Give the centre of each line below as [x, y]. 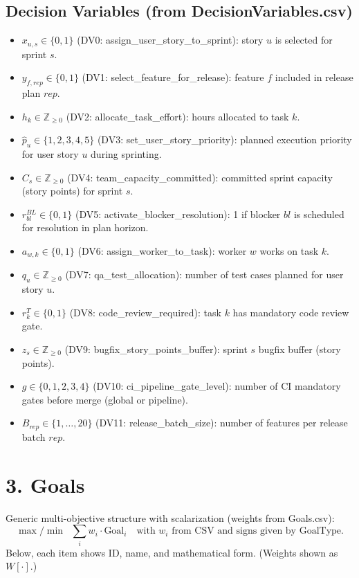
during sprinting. [126, 154]
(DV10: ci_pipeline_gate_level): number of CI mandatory [217, 386]
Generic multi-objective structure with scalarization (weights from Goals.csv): [170, 517]
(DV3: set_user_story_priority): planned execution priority [224, 139]
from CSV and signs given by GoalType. [258, 531]
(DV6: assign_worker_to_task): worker [162, 251]
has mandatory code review [291, 312]
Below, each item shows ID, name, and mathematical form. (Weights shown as [172, 552]
